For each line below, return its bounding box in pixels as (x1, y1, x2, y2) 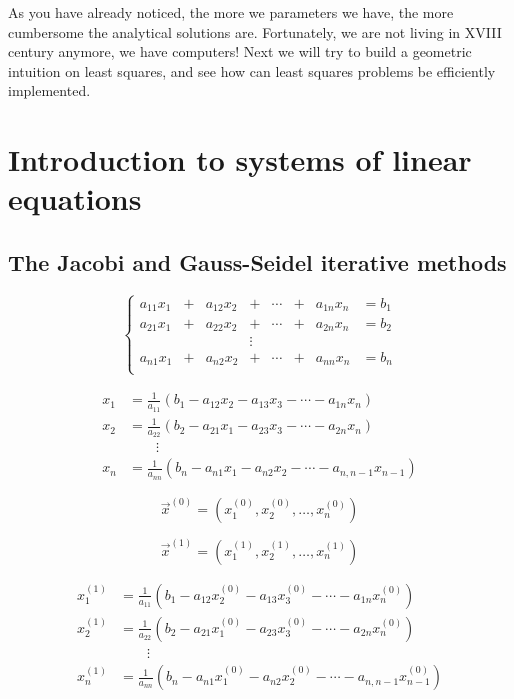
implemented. (8, 80, 91, 101)
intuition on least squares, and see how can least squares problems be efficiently (8, 60, 496, 81)
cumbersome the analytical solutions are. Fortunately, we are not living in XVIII (8, 21, 502, 42)
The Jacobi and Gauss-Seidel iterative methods (8, 246, 507, 277)
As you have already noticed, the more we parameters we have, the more (8, 2, 454, 22)
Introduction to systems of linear (8, 139, 472, 180)
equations (8, 178, 142, 219)
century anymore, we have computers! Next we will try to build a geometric (8, 41, 472, 62)
